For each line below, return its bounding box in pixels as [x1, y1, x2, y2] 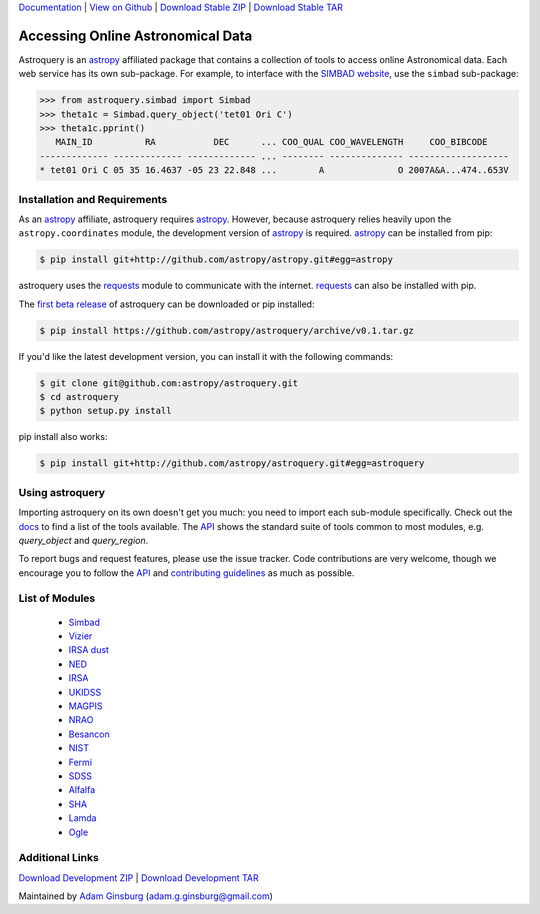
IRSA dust [68, 644, 110, 656]
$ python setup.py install [39, 405, 172, 417]
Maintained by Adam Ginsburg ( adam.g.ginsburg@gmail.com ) [18, 890, 274, 902]
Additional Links [18, 851, 99, 865]
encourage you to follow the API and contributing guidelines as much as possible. [18, 566, 355, 579]
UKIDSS [68, 686, 102, 698]
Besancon [68, 728, 110, 740]
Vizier [68, 630, 93, 642]
